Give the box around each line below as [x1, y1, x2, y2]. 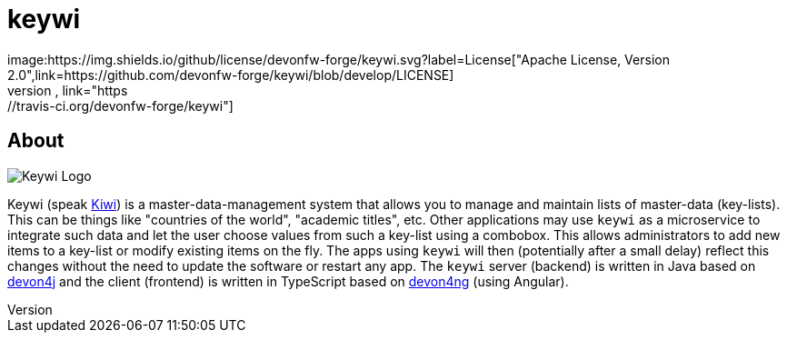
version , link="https [7, 82, 128, 98]
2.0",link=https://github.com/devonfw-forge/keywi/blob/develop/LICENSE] [7, 66, 454, 83]
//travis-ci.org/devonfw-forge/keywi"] [7, 97, 234, 114]
